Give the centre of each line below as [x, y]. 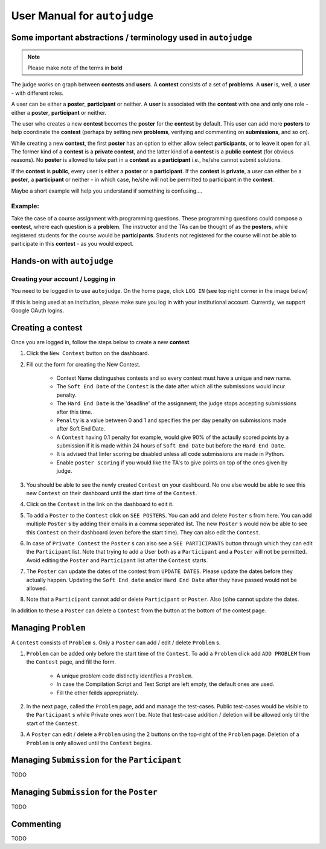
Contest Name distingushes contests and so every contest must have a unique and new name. [174, 378]
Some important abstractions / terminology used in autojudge [132, 37]
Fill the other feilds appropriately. [97, 693]
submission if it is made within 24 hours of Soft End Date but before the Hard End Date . [171, 446]
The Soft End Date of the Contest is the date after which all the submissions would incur [171, 386]
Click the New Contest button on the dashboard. [88, 353]
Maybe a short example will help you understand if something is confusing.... [107, 191]
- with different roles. [37, 93]
